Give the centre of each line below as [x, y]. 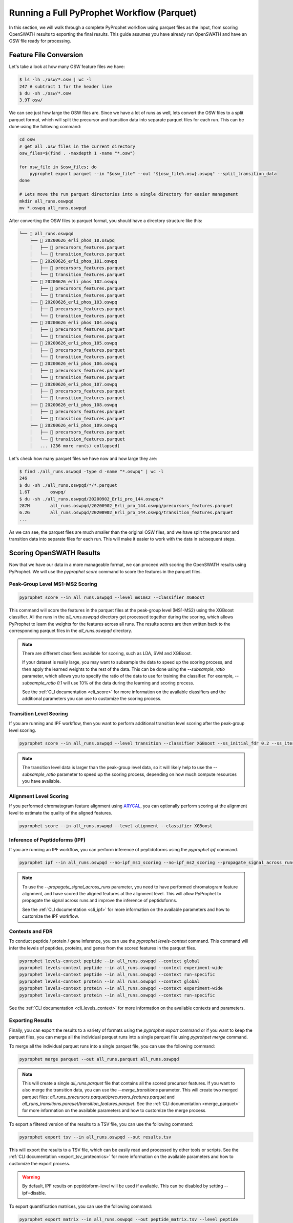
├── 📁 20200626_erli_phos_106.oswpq [73, 364]
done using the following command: [45, 127]
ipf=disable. [34, 1193]
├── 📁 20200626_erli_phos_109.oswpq [73, 425]
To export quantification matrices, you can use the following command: [81, 1206]
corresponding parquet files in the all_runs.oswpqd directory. [71, 631]
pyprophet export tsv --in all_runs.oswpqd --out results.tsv [95, 1137]
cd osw [27, 140]
